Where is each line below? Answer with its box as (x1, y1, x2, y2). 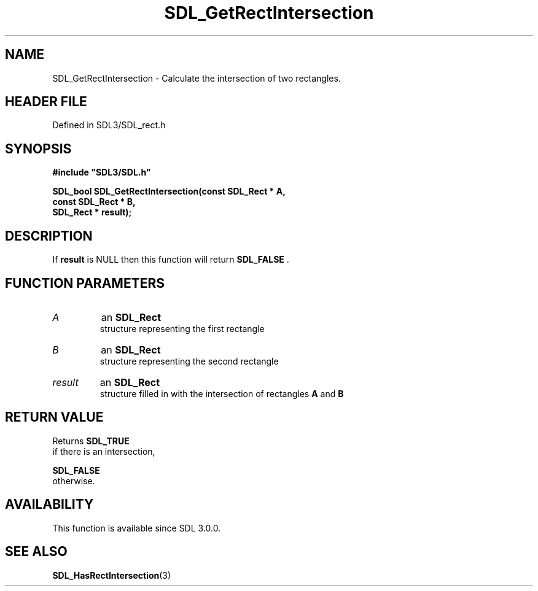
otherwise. (52, 475, 95, 486)
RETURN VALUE (5, 409, 104, 425)
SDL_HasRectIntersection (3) (52, 570, 171, 581)
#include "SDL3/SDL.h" (52, 167, 151, 178)
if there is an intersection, (52, 446, 155, 457)
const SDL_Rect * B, (52, 196, 136, 207)
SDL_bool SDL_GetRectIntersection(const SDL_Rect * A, (52, 186, 286, 197)
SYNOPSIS (5, 141, 72, 156)
